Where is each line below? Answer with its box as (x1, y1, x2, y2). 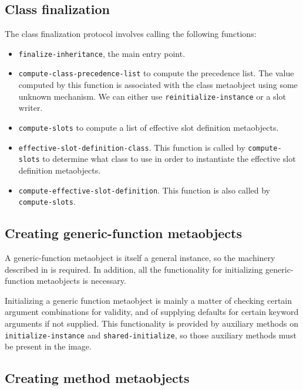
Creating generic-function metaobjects (5, 224, 243, 242)
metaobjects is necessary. (36, 274, 126, 287)
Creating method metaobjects (5, 369, 190, 387)
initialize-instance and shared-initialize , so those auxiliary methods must (5, 328, 297, 341)
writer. (18, 101, 43, 114)
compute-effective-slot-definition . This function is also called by (18, 184, 271, 196)
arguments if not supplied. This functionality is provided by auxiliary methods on (5, 317, 298, 329)
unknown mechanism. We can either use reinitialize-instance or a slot (18, 90, 286, 102)
